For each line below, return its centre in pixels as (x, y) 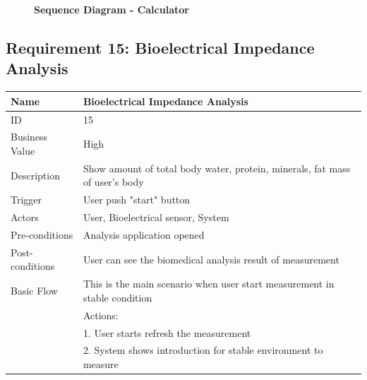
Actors (25, 217)
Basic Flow (34, 291)
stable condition (118, 297)
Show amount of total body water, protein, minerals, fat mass (217, 168)
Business (29, 137)
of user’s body (113, 182)
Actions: (101, 315)
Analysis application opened (144, 234)
